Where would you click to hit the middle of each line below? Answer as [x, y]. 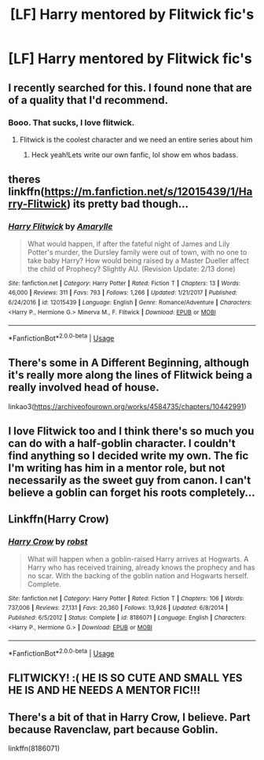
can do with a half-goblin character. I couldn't [122, 443]
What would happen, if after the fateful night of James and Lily [128, 243]
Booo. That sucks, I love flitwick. [71, 122]
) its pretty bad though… [127, 204]
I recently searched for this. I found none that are [130, 88]
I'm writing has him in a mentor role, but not [117, 469]
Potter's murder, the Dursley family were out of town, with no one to [137, 252]
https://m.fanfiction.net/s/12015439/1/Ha [148, 192]
